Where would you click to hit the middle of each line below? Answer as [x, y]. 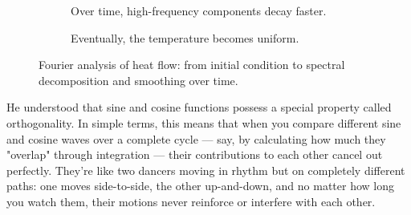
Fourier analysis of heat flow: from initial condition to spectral [192, 65]
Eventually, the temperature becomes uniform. [185, 37]
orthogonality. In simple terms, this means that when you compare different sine [204, 122]
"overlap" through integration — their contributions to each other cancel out [195, 154]
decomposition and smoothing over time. [138, 80]
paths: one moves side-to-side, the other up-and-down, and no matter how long [200, 186]
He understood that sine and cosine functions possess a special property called [199, 107]
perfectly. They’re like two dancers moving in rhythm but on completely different [206, 170]
